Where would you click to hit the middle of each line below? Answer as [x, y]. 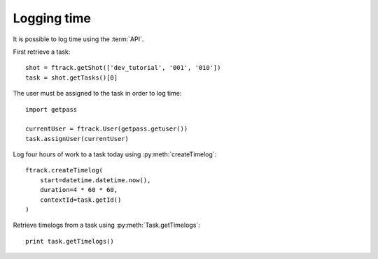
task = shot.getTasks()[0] [72, 77]
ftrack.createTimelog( [64, 170]
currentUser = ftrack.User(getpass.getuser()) [107, 129]
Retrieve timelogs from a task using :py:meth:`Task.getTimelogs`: [107, 225]
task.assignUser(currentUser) [77, 139]
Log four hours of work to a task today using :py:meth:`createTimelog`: [115, 154]
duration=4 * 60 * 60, [79, 190]
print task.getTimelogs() [70, 241]
